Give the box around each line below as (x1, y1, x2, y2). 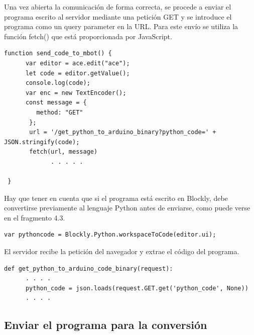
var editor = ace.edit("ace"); (25, 59, 130, 67)
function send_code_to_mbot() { (4, 50, 112, 57)
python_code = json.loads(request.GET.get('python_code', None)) (25, 284, 248, 292)
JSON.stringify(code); (4, 138, 80, 146)
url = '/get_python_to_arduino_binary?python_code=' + (29, 129, 216, 136)
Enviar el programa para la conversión (4, 317, 207, 332)
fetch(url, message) (29, 148, 98, 156)
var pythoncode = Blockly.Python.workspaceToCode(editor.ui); (4, 231, 216, 239)
